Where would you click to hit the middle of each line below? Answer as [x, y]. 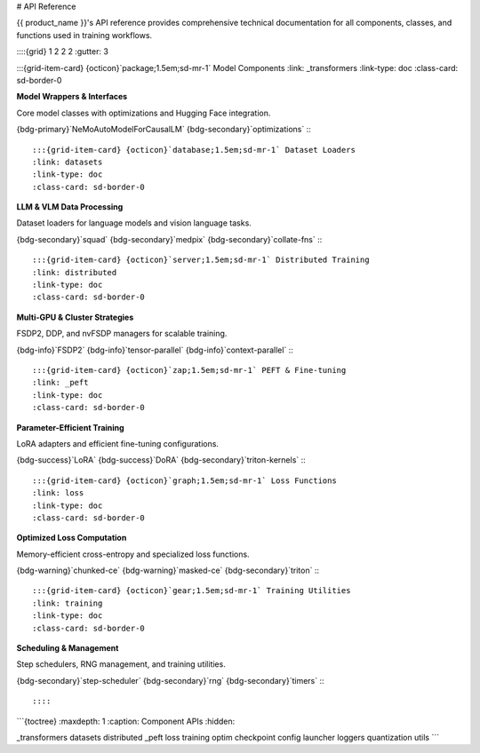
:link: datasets [68, 162]
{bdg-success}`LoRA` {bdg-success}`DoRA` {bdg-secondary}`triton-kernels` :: [161, 460]
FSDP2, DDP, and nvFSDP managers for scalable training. [122, 334]
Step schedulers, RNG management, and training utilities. [121, 664]
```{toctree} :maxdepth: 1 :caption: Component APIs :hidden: [126, 721]
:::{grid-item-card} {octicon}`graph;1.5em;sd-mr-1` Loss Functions [184, 480]
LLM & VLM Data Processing [70, 207]
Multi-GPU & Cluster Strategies [75, 317]
